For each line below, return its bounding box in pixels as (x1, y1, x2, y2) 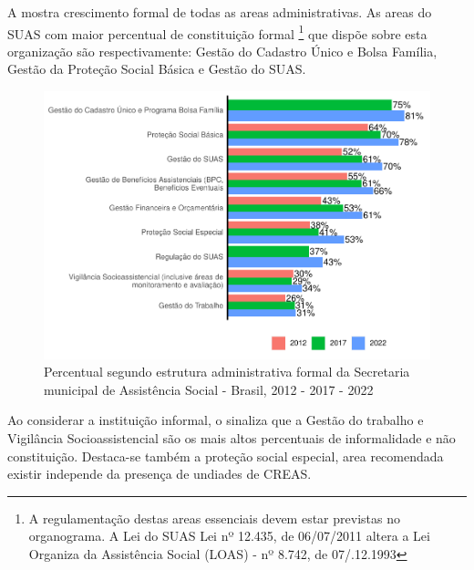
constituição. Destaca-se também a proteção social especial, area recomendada (7, 446, 444, 465)
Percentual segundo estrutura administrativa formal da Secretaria (44, 362, 410, 381)
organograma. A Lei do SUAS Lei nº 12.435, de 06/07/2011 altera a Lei (28, 526, 430, 545)
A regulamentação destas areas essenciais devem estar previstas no (28, 508, 400, 527)
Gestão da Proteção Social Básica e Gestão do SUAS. (7, 59, 306, 78)
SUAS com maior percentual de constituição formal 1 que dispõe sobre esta (7, 21, 428, 43)
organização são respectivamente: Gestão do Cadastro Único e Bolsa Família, (7, 41, 438, 60)
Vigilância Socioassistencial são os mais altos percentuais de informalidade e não (7, 428, 456, 447)
